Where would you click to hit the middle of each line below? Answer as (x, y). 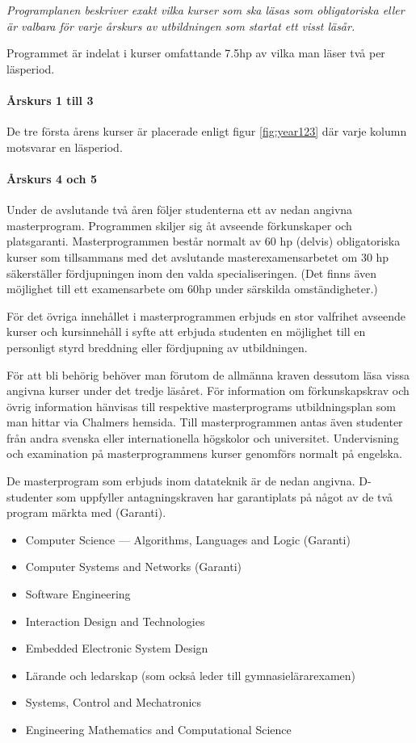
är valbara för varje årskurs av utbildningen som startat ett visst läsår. (181, 25)
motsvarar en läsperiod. (65, 147)
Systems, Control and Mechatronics (113, 702)
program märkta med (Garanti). (86, 512)
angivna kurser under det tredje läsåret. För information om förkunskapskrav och (208, 390)
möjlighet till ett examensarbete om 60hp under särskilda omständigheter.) (192, 289)
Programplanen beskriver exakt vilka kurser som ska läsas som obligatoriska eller (206, 10)
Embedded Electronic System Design (117, 648)
